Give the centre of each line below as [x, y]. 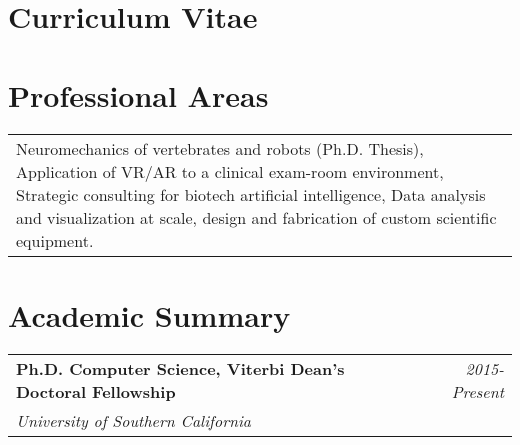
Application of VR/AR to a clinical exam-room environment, [230, 171]
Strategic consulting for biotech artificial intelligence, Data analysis [251, 194]
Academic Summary [149, 314]
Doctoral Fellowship [96, 391]
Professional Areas [138, 94]
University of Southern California [133, 420]
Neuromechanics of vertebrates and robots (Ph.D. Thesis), [220, 148]
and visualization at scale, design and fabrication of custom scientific [256, 217]
